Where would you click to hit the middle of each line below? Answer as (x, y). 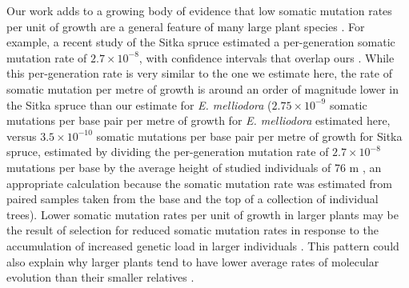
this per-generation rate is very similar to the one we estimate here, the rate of (199, 73)
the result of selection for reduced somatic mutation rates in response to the (192, 230)
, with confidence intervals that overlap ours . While (267, 57)
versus (22, 136)
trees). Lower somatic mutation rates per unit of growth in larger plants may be (202, 214)
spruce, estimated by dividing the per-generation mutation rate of (168, 152)
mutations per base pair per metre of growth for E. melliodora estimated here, (198, 120)
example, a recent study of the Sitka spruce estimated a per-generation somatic (201, 42)
